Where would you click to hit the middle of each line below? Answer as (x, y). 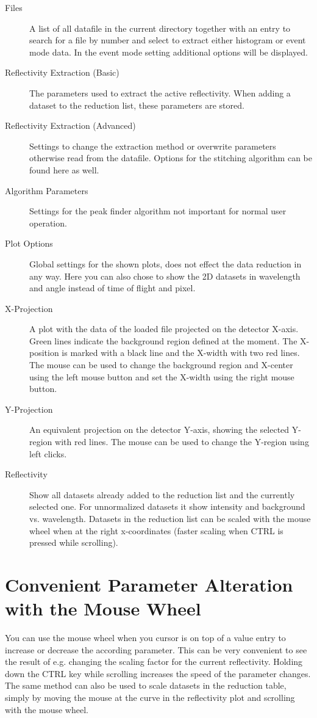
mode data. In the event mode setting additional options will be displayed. (169, 52)
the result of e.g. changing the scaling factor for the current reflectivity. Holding (154, 662)
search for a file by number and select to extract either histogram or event (168, 40)
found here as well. (64, 169)
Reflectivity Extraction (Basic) (62, 72)
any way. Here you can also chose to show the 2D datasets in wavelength (165, 276)
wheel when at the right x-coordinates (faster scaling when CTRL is (156, 530)
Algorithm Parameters (47, 190)
